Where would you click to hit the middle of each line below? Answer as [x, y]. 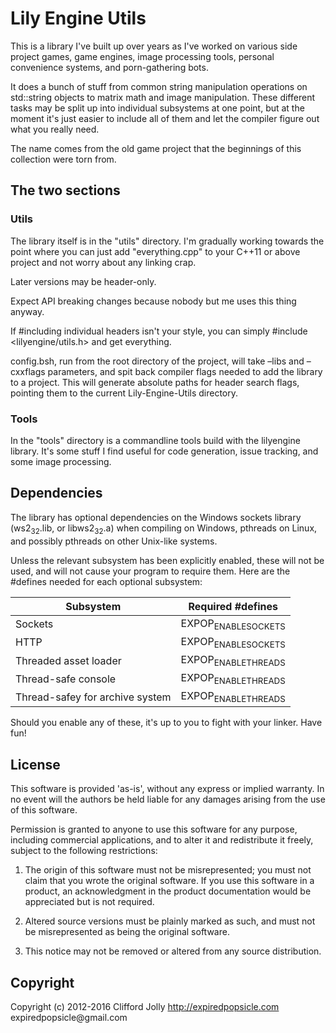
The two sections [65, 190]
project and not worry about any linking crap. [103, 262]
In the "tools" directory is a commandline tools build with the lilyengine [155, 440]
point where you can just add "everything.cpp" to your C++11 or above [155, 251]
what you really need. [55, 129]
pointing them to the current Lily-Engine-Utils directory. [124, 393]
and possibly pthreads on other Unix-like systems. [114, 541]
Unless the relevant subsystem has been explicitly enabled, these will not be [167, 560]
